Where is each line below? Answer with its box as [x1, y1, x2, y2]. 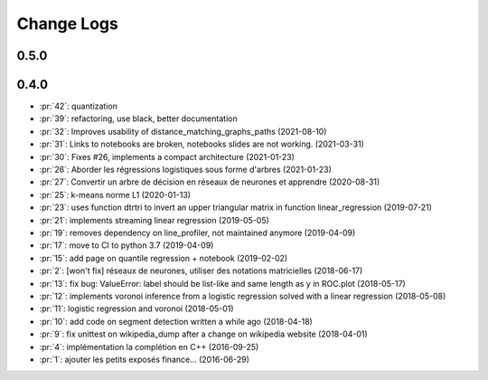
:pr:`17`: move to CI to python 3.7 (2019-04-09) [39, 240, 214, 251]
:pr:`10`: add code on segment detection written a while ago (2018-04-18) [39, 316, 314, 327]
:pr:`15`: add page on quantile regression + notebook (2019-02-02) [39, 252, 288, 263]
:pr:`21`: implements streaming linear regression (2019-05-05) [39, 214, 270, 225]
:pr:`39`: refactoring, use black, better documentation [39, 113, 239, 124]
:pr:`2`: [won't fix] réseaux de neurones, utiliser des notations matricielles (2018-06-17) [39, 265, 363, 276]
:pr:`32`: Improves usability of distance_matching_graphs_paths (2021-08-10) [39, 126, 327, 137]
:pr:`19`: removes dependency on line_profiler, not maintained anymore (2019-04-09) [39, 227, 356, 238]
